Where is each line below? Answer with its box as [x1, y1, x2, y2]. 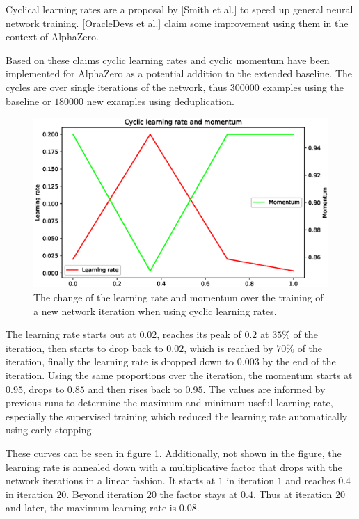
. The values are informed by [202, 381, 326, 396]
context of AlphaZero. [6, 29, 99, 44]
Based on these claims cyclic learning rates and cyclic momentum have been [6, 52, 330, 67]
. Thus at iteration [253, 486, 333, 501]
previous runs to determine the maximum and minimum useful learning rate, [6, 395, 333, 410]
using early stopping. [6, 422, 95, 437]
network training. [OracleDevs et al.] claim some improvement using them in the [6, 15, 349, 30]
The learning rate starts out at [6, 327, 136, 342]
